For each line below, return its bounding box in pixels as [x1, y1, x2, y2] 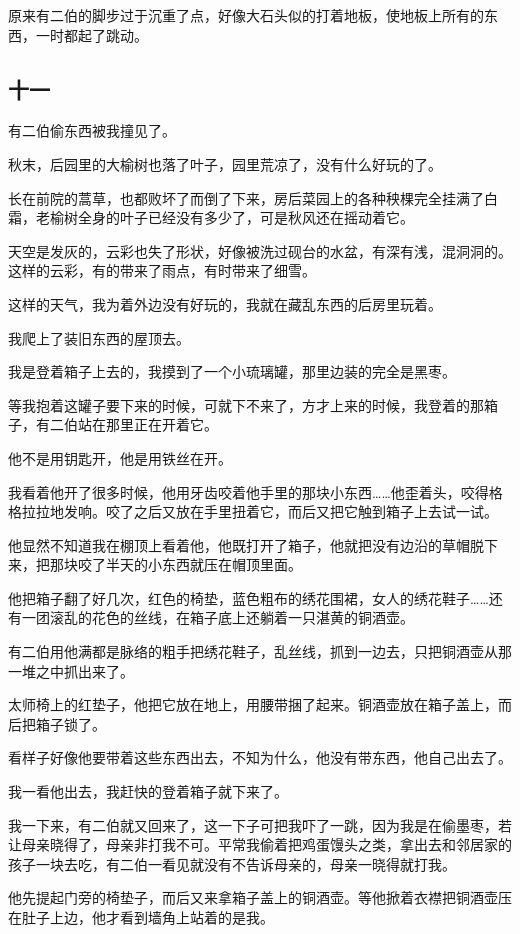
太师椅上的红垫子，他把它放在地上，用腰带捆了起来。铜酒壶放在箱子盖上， [8, 694, 498, 715]
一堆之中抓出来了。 [8, 660, 134, 681]
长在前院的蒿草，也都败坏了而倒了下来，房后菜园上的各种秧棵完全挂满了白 [8, 187, 498, 208]
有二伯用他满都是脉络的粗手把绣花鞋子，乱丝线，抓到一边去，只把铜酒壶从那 [8, 641, 512, 662]
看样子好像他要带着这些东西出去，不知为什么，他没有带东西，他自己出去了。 [8, 747, 512, 768]
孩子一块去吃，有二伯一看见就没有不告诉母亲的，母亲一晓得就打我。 [8, 853, 456, 874]
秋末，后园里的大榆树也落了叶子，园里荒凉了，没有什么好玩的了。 [8, 153, 442, 174]
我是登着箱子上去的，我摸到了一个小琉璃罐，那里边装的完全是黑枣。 [8, 361, 456, 382]
